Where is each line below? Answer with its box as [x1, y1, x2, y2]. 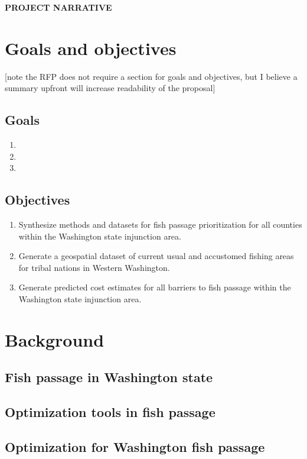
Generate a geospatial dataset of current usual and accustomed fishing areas [18, 250, 294, 262]
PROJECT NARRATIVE [5, 1, 112, 13]
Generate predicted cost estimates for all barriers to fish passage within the [18, 281, 291, 293]
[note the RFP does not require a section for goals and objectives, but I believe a [5, 70, 298, 82]
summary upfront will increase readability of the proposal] [5, 82, 215, 94]
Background [5, 327, 104, 351]
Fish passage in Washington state [5, 368, 213, 386]
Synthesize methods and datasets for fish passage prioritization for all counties [18, 218, 302, 231]
